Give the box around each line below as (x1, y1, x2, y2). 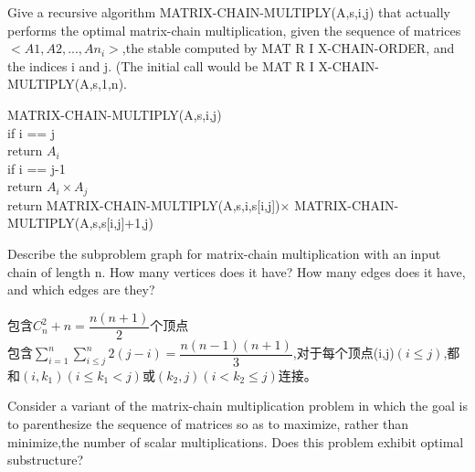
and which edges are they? (7, 280, 155, 299)
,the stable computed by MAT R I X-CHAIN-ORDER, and (121, 38, 455, 58)
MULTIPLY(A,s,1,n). (7, 74, 127, 93)
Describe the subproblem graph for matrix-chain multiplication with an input (7, 243, 441, 263)
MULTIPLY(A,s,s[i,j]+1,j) (7, 213, 153, 232)
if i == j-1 (7, 158, 66, 177)
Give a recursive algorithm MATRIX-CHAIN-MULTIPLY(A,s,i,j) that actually (7, 3, 450, 21)
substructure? (7, 450, 84, 469)
